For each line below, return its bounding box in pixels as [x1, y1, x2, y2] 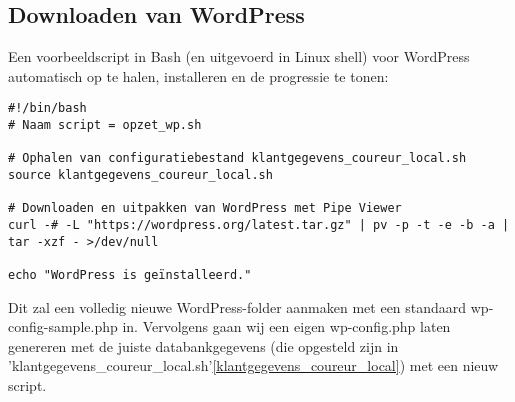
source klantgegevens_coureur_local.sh [8, 168, 273, 183]
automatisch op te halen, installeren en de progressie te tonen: [8, 65, 389, 86]
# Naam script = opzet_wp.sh [8, 118, 202, 133]
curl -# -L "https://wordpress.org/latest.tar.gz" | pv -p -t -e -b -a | [8, 217, 510, 232]
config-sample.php [8, 316, 118, 337]
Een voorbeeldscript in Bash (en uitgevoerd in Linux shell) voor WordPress [8, 46, 470, 67]
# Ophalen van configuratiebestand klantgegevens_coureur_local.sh [8, 151, 467, 166]
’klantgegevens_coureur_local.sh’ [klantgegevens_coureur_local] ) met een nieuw [8, 355, 499, 376]
